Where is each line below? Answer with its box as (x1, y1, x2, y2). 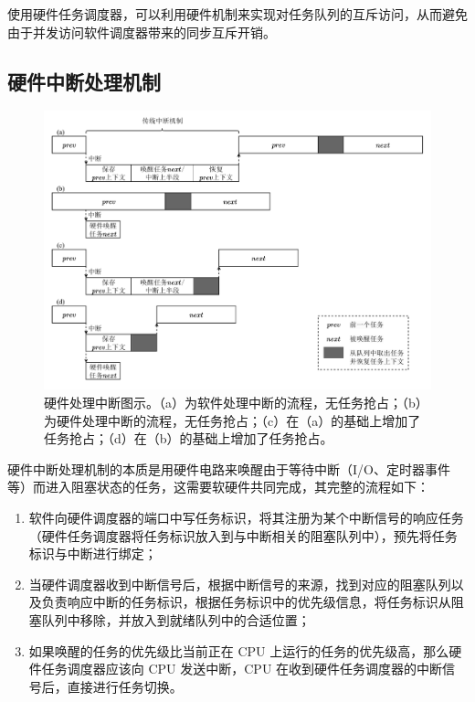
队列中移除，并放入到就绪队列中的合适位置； (41, 610, 311, 629)
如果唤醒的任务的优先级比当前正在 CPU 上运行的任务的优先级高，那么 (28, 641, 449, 660)
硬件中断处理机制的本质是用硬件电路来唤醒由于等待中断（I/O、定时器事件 (7, 459, 450, 478)
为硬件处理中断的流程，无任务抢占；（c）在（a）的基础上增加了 (44, 410, 421, 430)
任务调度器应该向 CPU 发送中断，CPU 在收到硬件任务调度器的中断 (41, 659, 443, 678)
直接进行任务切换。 (67, 676, 183, 696)
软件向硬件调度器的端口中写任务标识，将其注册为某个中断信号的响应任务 (28, 508, 464, 526)
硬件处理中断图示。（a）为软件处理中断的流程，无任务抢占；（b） (44, 393, 428, 412)
